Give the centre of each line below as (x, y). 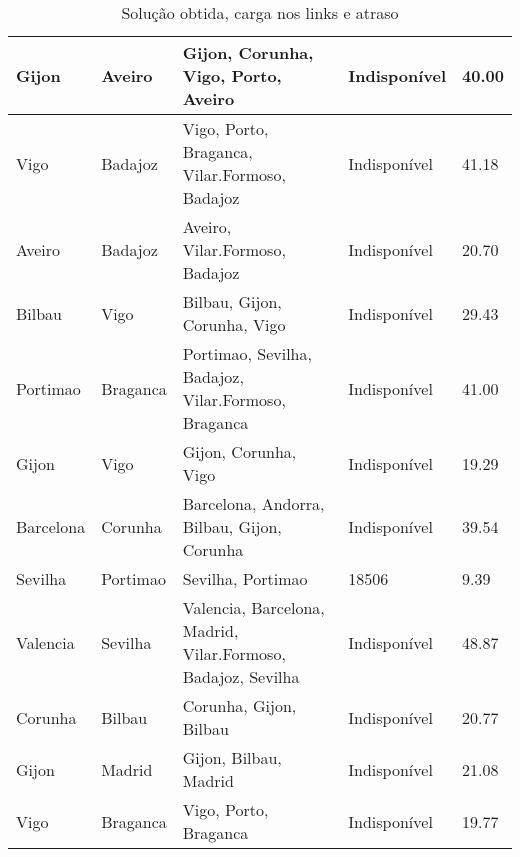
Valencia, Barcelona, (253, 607)
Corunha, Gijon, (239, 705)
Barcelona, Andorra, (253, 503)
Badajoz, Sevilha (241, 676)
